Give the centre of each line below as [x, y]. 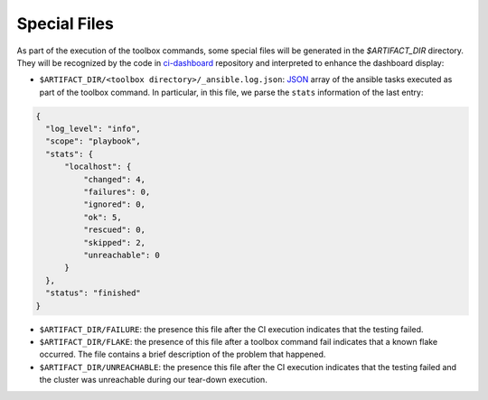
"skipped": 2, [114, 242]
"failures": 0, [117, 192]
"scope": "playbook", [94, 141]
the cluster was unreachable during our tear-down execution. [154, 380]
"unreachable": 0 [121, 255]
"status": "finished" [94, 293]
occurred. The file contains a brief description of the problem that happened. [183, 354]
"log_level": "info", [94, 129]
